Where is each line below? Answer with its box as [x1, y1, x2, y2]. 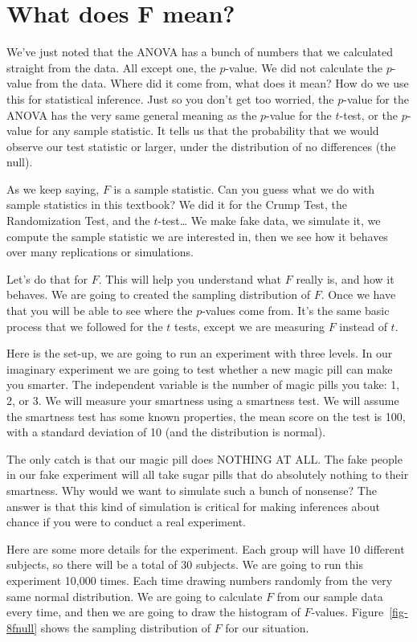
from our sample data [276, 587, 383, 604]
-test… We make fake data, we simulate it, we [157, 212, 381, 229]
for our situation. [225, 619, 309, 636]
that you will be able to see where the [6, 302, 193, 319]
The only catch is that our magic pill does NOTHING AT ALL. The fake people [6, 450, 403, 467]
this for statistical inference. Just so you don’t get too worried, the [6, 90, 334, 107]
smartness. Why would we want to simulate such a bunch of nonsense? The [6, 481, 377, 498]
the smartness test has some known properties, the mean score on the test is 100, [6, 407, 406, 424]
